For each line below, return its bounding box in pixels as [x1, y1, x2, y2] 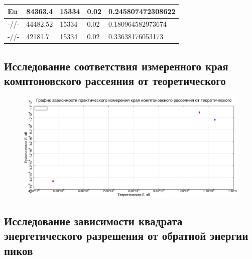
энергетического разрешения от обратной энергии [4, 228, 248, 243]
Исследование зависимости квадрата [4, 213, 183, 228]
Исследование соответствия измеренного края [4, 58, 228, 73]
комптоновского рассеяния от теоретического [4, 73, 226, 89]
